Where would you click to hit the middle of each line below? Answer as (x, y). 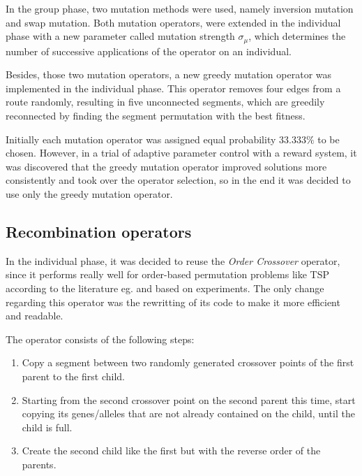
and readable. (35, 316)
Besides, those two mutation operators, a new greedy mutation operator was (169, 74)
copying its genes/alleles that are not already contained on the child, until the (188, 413)
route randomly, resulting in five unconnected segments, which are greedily (165, 102)
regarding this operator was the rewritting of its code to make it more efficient (173, 302)
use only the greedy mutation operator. (89, 193)
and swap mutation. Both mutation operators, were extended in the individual (173, 22)
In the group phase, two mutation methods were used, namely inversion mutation (180, 8)
